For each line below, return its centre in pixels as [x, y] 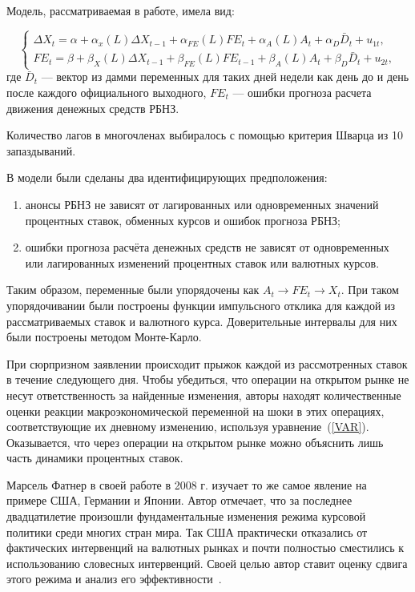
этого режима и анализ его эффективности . [114, 579]
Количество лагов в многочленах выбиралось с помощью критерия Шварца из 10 [205, 135]
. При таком [370, 290]
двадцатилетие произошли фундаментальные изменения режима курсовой [186, 516]
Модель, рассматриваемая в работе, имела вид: [121, 10]
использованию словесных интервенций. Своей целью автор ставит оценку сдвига [207, 563]
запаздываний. [41, 150]
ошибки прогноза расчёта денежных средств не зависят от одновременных [207, 247]
